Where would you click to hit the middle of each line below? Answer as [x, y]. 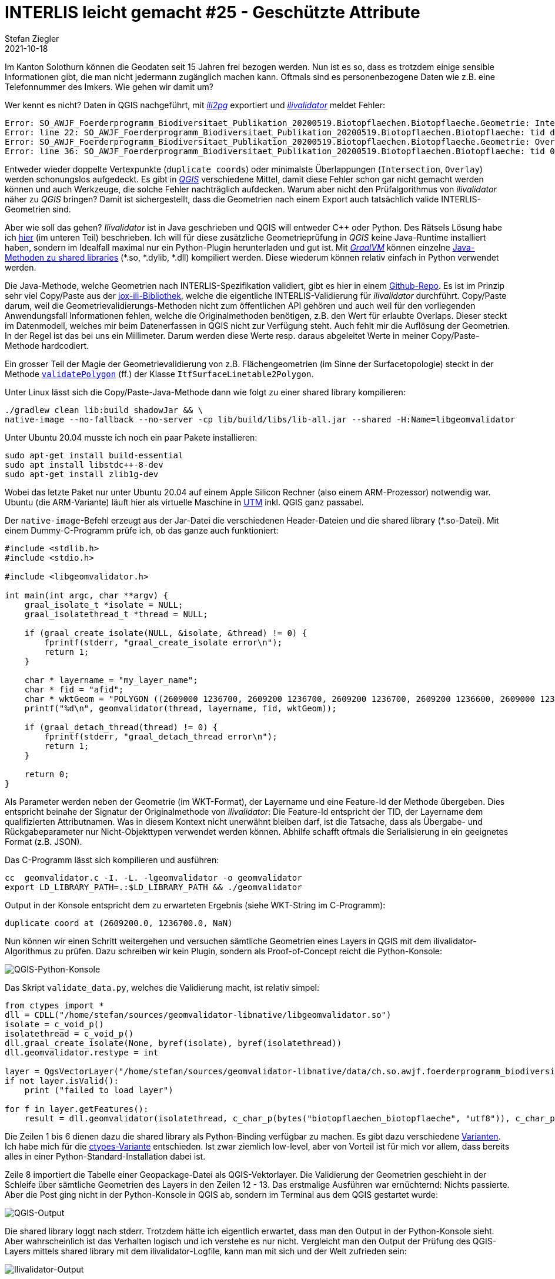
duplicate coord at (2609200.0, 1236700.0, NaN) [119, 923]
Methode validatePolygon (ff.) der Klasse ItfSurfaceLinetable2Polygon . [159, 374]
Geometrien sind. [38, 209]
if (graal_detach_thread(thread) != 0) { [121, 727]
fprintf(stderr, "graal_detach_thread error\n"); [161, 736]
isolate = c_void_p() [54, 1024]
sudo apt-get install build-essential [94, 455]
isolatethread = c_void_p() [69, 1033]
